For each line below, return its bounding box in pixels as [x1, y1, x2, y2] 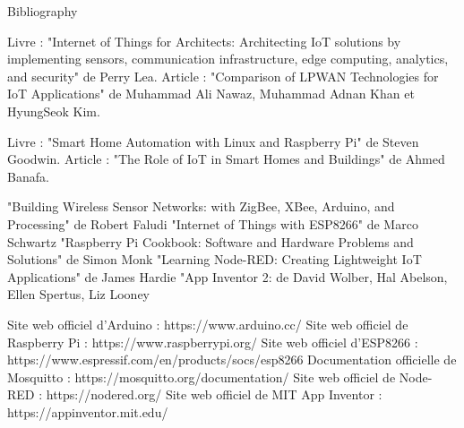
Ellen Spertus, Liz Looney [7, 285, 150, 304]
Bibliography [7, 2, 78, 20]
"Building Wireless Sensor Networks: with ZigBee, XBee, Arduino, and [7, 197, 395, 216]
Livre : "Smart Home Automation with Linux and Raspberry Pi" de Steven [7, 132, 419, 150]
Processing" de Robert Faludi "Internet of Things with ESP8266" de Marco [7, 214, 418, 233]
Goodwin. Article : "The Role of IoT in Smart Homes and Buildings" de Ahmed [7, 150, 445, 168]
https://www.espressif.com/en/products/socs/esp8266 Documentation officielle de [7, 350, 457, 369]
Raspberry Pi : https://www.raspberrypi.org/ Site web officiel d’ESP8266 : [7, 332, 418, 351]
